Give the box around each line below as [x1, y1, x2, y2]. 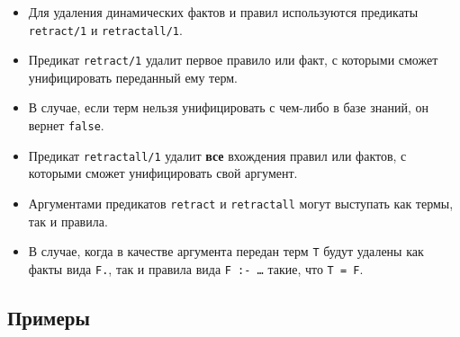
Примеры [7, 303, 90, 331]
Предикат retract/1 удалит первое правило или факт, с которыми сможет [28, 50, 438, 69]
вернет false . [28, 116, 104, 135]
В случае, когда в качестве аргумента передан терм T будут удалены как [28, 242, 424, 261]
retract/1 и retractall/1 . [28, 20, 183, 39]
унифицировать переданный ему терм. [28, 67, 238, 86]
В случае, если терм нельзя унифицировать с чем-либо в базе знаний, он [28, 98, 428, 117]
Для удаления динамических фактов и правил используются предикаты [28, 2, 419, 21]
